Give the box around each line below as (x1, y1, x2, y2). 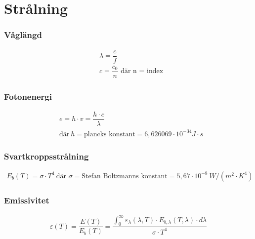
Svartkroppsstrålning (4, 150, 89, 162)
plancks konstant (84, 130, 135, 138)
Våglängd (4, 29, 42, 41)
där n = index (121, 68, 164, 75)
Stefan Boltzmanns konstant (82, 172, 168, 180)
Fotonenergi (4, 90, 52, 102)
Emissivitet (4, 194, 49, 206)
